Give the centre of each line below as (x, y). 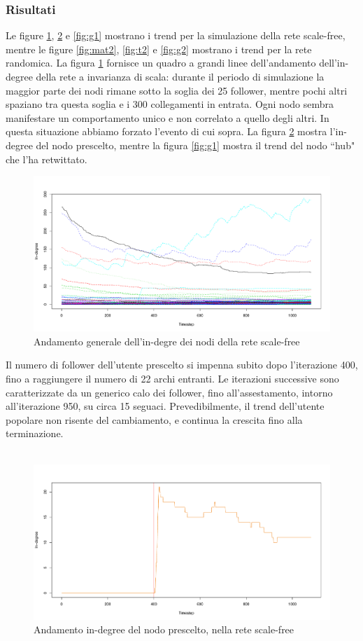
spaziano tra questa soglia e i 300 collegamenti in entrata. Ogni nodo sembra (170, 104)
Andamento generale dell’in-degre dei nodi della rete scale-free (167, 341)
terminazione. (35, 433)
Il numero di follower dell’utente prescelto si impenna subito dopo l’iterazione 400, (182, 365)
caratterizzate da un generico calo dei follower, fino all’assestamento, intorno (169, 392)
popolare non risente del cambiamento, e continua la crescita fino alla (154, 419)
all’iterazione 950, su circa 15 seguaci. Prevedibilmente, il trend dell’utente (165, 406)
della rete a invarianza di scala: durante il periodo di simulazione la (180, 76)
